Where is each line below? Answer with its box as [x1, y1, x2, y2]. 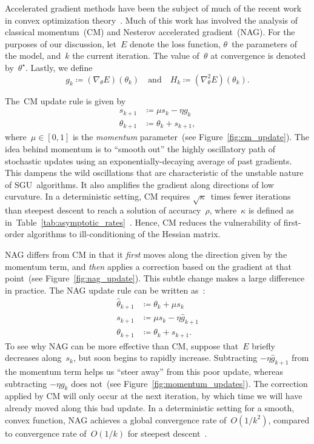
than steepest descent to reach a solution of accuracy [5, 204, 201, 217]
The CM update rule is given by [5, 94, 126, 107]
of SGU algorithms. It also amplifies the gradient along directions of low [5, 178, 274, 190]
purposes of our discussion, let [5, 37, 117, 50]
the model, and [5, 49, 61, 62]
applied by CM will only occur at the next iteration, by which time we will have [5, 389, 302, 402]
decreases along [5, 351, 62, 364]
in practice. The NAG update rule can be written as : [5, 283, 205, 296]
